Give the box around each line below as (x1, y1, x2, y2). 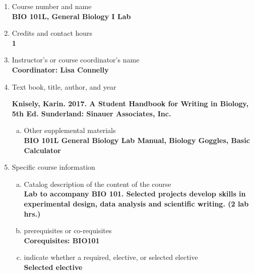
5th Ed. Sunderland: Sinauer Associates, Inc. (12, 108, 171, 118)
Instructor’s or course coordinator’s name (12, 54, 140, 65)
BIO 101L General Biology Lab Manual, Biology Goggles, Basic (24, 134, 250, 145)
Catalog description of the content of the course (24, 178, 171, 189)
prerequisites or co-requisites (24, 225, 112, 236)
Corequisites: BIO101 (24, 235, 100, 245)
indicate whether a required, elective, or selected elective (24, 252, 198, 262)
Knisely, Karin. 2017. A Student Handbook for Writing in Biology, (12, 98, 248, 109)
